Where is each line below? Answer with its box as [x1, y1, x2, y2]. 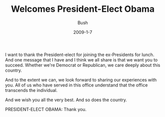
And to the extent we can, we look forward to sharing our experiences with [5, 77, 157, 83]
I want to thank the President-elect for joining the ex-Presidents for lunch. [5, 52, 154, 58]
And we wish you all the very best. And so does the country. [5, 97, 127, 103]
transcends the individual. [5, 87, 58, 93]
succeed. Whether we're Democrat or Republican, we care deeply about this [5, 62, 161, 68]
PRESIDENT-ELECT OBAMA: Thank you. [5, 106, 87, 112]
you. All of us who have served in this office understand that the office [5, 82, 148, 88]
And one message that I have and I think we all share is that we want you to [5, 57, 158, 62]
